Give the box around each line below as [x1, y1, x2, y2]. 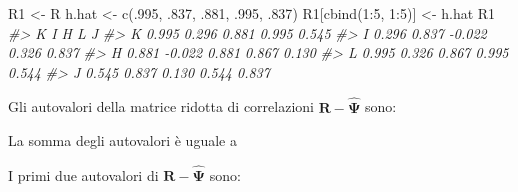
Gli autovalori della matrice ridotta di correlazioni [8, 96, 314, 117]
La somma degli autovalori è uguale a [8, 130, 237, 151]
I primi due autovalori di [8, 165, 159, 185]
